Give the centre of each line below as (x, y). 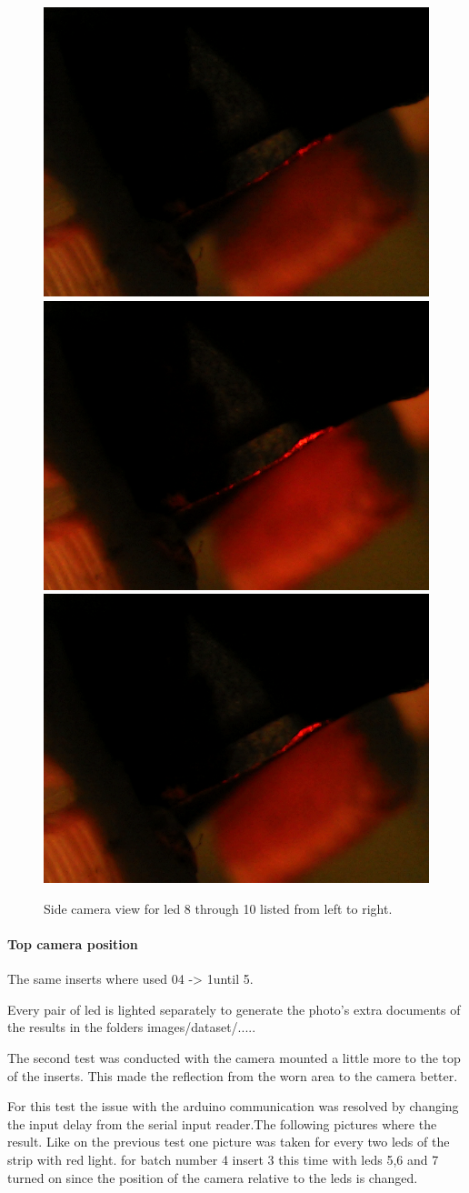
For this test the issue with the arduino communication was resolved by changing (233, 1106)
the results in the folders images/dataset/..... (132, 1027)
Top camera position (73, 943)
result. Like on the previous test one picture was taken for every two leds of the (229, 1142)
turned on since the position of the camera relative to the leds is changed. (213, 1177)
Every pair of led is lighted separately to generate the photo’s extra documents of (234, 1009)
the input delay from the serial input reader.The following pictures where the (222, 1123)
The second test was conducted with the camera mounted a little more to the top (234, 1057)
